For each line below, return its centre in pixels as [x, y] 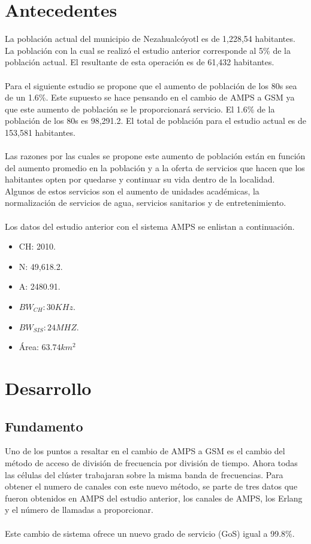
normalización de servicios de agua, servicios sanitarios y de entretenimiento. [146, 203]
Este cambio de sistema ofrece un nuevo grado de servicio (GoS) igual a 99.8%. [150, 533]
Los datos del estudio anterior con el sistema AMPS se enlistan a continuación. [150, 226]
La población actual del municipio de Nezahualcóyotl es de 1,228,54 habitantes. [150, 39]
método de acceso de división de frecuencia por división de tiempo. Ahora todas [151, 462]
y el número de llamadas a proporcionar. [79, 510]
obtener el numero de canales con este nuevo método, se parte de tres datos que [151, 486]
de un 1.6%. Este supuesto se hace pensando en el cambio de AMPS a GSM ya [150, 97]
